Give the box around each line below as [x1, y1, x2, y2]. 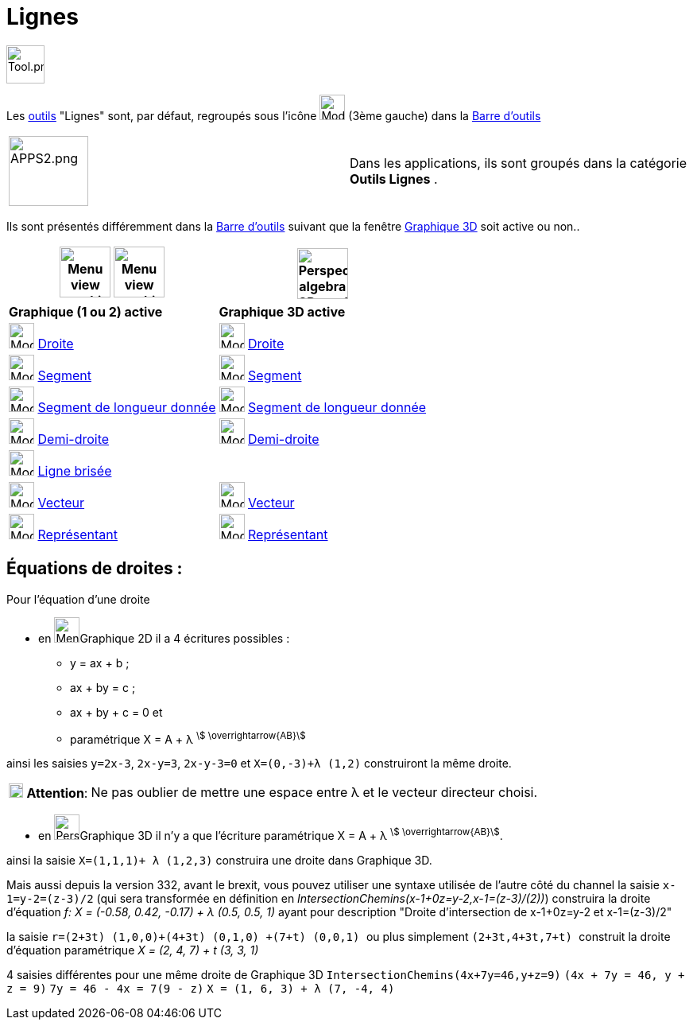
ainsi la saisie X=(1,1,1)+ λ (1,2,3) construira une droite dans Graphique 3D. [6, 853, 432, 868]
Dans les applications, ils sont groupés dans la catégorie [350, 154, 687, 171]
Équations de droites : [6, 558, 183, 579]
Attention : [26, 785, 88, 802]
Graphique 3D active [219, 303, 346, 320]
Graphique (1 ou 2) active [9, 303, 163, 320]
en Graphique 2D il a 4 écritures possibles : [38, 631, 290, 645]
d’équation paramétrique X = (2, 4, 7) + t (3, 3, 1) [6, 943, 259, 958]
